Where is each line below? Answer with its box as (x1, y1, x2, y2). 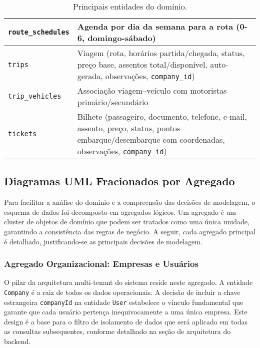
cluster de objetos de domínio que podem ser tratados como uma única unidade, (4, 216, 249, 227)
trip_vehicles (8, 92, 61, 100)
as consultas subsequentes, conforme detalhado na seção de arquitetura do (4, 326, 231, 336)
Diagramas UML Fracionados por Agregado (4, 173, 235, 189)
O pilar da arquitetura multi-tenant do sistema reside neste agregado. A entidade (4, 277, 253, 287)
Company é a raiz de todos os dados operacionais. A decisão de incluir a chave (4, 286, 240, 297)
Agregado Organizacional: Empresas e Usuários (4, 257, 198, 270)
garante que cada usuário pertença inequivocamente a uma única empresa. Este (4, 306, 247, 317)
